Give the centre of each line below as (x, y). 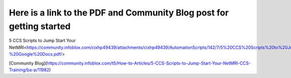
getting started (40, 26)
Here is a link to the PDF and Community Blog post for (119, 13)
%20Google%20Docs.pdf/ (36, 54)
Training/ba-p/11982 (29, 70)
